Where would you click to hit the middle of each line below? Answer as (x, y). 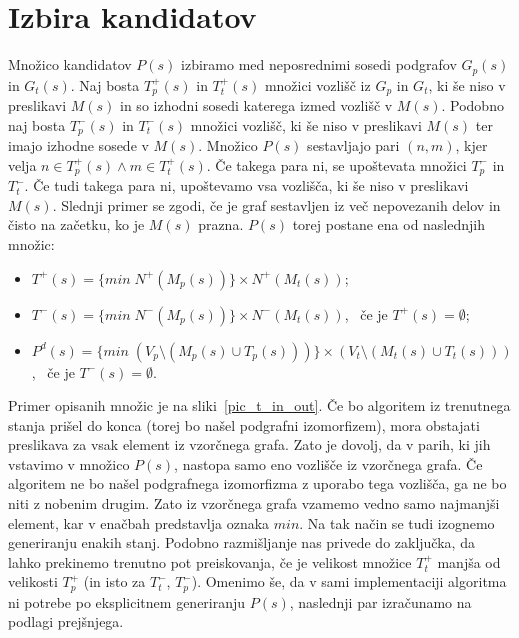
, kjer (471, 145)
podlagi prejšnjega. (66, 621)
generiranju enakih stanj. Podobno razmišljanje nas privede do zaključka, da (241, 542)
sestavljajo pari (353, 145)
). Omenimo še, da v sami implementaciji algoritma (349, 581)
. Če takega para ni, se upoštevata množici (336, 164)
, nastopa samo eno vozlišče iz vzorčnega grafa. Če (328, 463)
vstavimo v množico (69, 463)
